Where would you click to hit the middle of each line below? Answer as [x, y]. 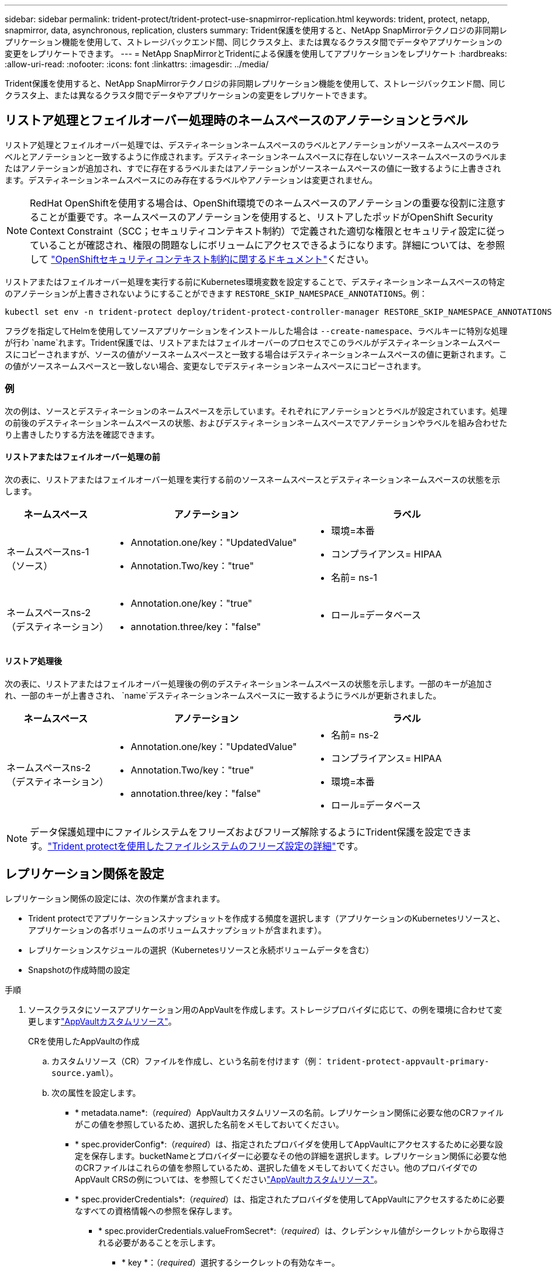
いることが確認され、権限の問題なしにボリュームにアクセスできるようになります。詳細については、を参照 [272, 245]
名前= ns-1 [354, 577]
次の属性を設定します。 [96, 1092]
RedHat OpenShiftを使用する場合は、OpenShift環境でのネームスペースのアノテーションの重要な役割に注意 [263, 203]
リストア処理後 [33, 661]
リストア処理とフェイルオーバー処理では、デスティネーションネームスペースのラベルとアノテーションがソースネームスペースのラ [252, 145]
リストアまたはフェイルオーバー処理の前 [82, 457]
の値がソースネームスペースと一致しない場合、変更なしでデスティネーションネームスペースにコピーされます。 [215, 366]
